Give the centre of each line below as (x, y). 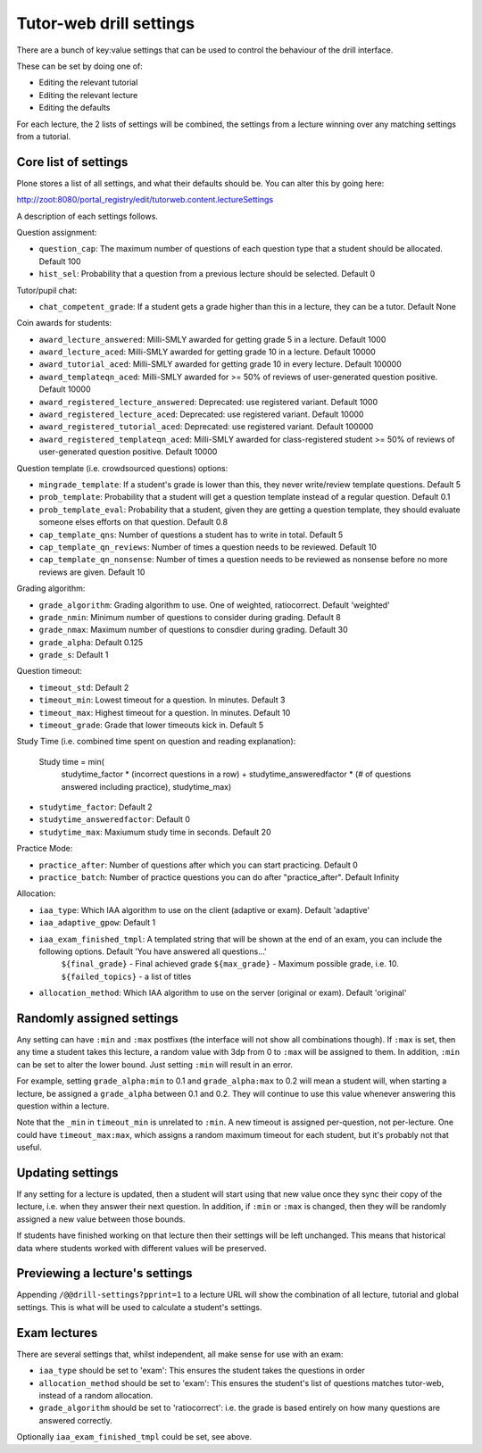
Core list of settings (72, 162)
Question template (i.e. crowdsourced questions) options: (122, 468)
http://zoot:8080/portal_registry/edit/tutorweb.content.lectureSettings (145, 200)
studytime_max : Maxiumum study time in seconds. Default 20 (155, 832)
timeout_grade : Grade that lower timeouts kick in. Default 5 (151, 725)
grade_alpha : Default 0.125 (91, 642)
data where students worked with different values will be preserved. (141, 1248)
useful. (29, 1148)
